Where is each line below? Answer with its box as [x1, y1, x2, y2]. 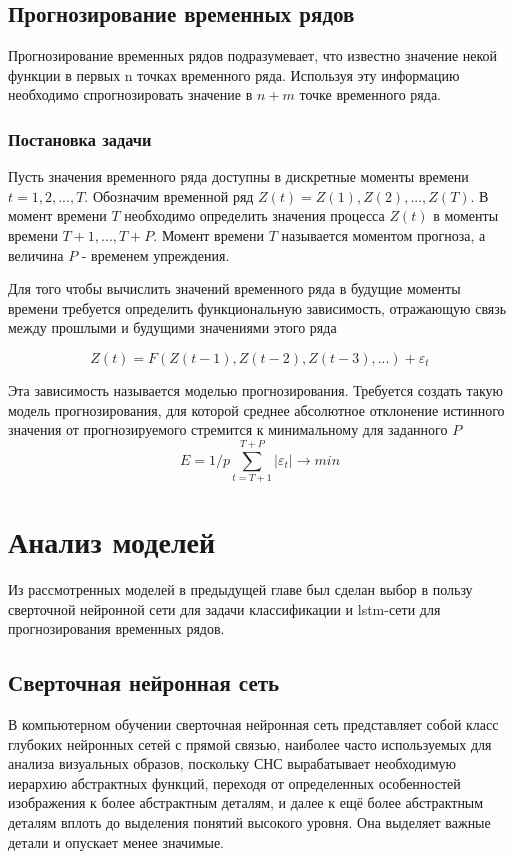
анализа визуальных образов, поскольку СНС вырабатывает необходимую [8, 753, 457, 774]
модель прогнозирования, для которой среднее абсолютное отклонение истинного [8, 399, 505, 420]
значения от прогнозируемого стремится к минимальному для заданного [8, 419, 448, 440]
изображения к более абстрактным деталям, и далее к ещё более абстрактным [8, 792, 484, 813]
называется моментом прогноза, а [281, 224, 486, 245]
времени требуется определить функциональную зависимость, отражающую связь [8, 297, 507, 318]
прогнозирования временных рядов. [8, 618, 225, 639]
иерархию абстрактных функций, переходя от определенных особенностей [8, 772, 461, 793]
